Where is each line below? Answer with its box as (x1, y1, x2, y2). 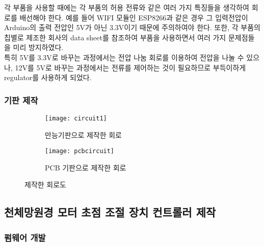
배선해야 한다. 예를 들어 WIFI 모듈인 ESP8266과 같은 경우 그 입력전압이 (19, 12, 248, 22)
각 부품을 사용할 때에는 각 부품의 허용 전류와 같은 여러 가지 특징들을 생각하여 (4, 2, 249, 12)
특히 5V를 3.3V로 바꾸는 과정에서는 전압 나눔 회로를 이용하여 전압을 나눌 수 (4, 52, 244, 62)
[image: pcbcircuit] (45, 147, 115, 155)
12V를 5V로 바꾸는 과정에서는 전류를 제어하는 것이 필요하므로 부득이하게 (15, 62, 246, 72)
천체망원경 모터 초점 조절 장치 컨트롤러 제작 (4, 204, 216, 220)
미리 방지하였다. (13, 42, 64, 53)
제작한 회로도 (24, 179, 66, 190)
